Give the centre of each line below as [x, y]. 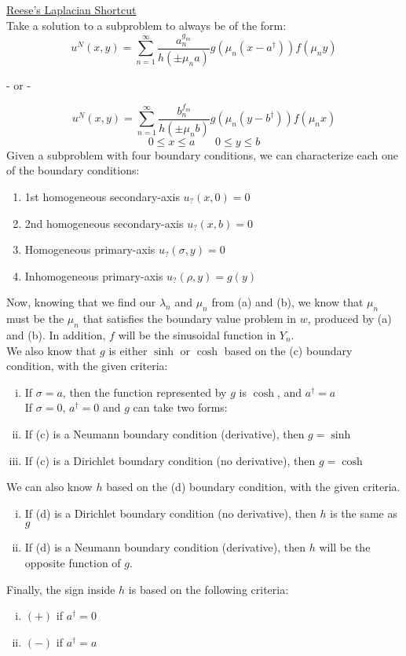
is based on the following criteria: [208, 589]
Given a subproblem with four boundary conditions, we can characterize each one [203, 154]
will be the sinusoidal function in [197, 334]
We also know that [51, 350]
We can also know [49, 487]
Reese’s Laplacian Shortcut [71, 9]
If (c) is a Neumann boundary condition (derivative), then [165, 433]
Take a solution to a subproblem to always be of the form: [146, 25]
